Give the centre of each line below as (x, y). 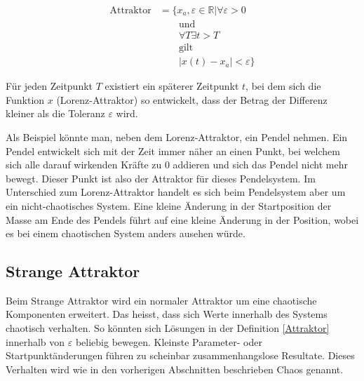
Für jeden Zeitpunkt (49, 86)
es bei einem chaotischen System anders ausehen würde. (126, 233)
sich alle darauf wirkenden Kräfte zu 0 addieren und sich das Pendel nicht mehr (177, 165)
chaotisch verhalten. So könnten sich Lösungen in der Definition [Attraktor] (168, 328)
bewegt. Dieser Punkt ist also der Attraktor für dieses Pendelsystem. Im (161, 178)
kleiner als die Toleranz (55, 113)
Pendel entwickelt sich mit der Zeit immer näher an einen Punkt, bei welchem (173, 151)
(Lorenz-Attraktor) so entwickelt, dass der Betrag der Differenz (192, 99)
